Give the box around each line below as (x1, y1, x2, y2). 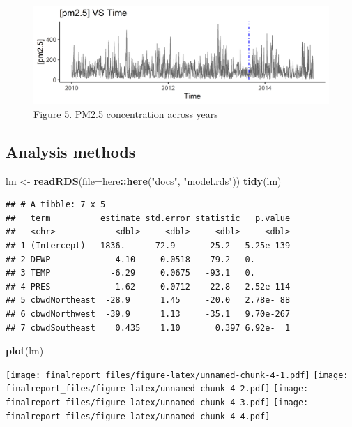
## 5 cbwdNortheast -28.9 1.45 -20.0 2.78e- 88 (6, 295, 291, 306)
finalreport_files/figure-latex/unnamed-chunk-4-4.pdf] (6, 411, 270, 421)
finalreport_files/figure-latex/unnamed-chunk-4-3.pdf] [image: (6, 398, 309, 408)
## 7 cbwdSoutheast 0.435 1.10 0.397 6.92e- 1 (6, 322, 291, 333)
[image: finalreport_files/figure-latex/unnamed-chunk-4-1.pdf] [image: (6, 370, 349, 380)
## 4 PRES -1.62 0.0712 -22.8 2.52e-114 (6, 281, 291, 292)
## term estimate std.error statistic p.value (6, 213, 291, 223)
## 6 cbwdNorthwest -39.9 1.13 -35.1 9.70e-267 (6, 308, 291, 319)
